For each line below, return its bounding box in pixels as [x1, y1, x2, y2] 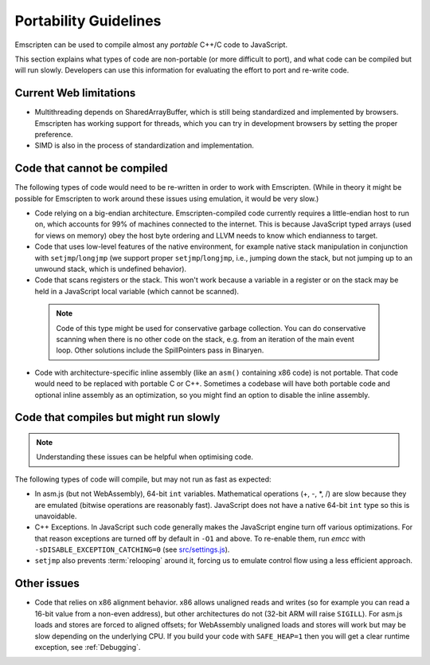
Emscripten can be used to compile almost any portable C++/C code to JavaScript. [14, 40, 288, 49]
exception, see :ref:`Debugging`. [34, 642, 141, 651]
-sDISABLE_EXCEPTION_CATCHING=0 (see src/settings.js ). [34, 545, 230, 554]
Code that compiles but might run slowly [14, 411, 221, 424]
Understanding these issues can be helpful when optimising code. [36, 452, 254, 462]
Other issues [14, 576, 80, 590]
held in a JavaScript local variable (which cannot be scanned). [34, 286, 239, 296]
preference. [34, 130, 73, 140]
